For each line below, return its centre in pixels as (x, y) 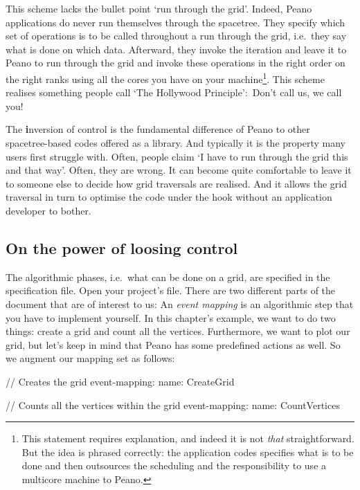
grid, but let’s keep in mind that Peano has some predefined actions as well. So (173, 344)
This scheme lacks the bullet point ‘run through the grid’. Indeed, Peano (159, 8)
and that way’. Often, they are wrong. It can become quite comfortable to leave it (179, 170)
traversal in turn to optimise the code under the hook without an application (169, 197)
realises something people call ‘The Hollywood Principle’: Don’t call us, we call (174, 92)
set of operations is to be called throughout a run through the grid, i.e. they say (176, 36)
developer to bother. (48, 210)
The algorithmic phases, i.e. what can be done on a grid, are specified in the (168, 276)
